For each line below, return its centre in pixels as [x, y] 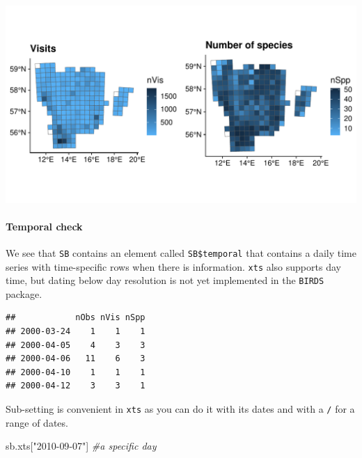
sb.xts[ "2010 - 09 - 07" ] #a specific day [81, 446]
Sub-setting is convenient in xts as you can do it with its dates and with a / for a [180, 409]
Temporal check [44, 226]
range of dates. [37, 422]
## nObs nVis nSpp [76, 318]
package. [24, 293]
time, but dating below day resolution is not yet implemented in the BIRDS [165, 280]
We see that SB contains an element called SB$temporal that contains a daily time [181, 252]
